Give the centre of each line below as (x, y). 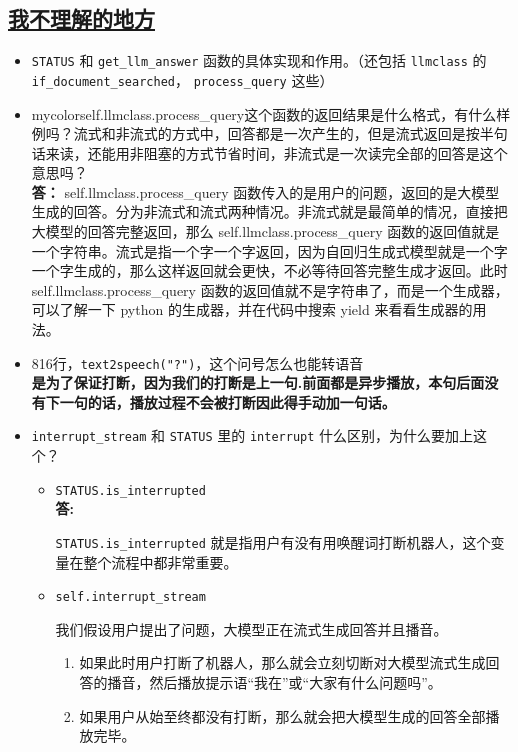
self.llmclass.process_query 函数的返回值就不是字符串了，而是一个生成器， (270, 289)
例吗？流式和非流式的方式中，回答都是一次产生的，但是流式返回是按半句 (269, 133)
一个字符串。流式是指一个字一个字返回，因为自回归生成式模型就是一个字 (269, 250)
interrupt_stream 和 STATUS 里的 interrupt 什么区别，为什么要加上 (252, 435)
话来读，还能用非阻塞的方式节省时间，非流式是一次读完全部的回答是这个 (269, 152)
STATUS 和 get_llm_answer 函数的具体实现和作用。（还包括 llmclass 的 (259, 60)
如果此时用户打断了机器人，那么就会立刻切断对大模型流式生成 (282, 662)
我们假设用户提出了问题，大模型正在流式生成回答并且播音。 (251, 628)
